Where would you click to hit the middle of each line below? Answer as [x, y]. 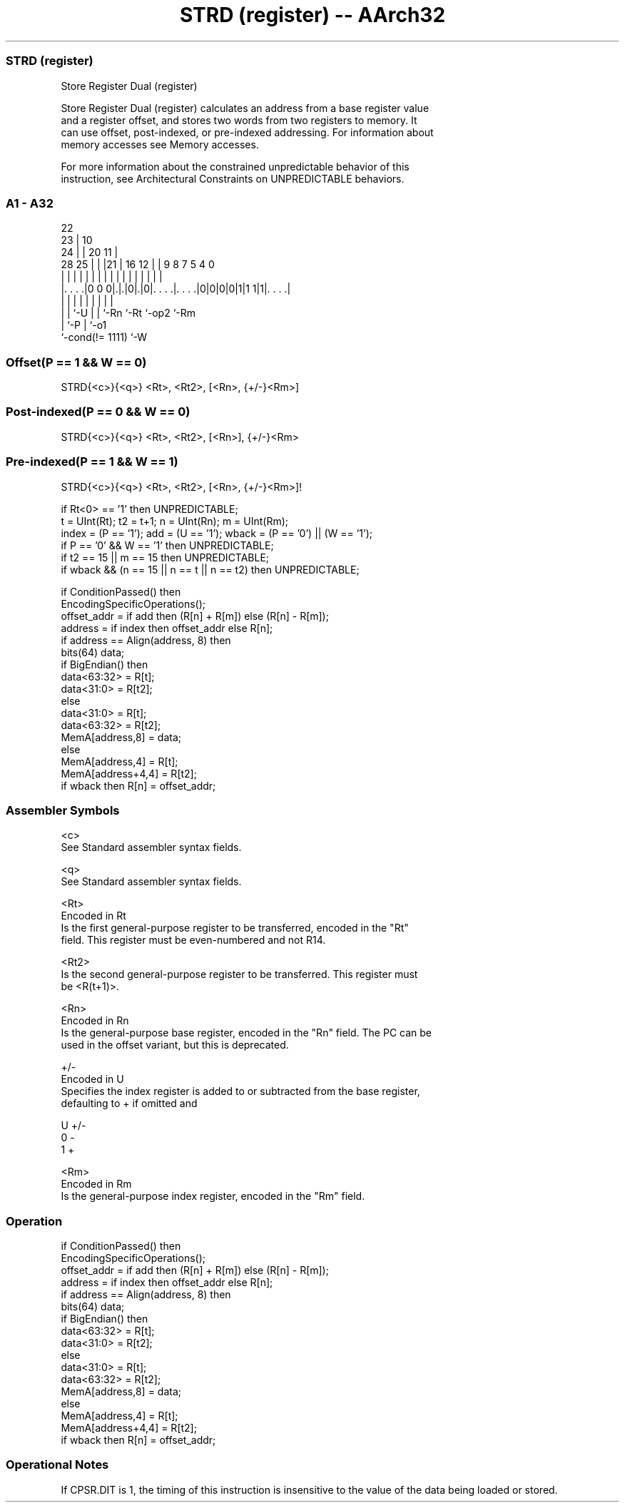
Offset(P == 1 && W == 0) [76, 362]
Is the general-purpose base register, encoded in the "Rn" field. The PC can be [246, 1033]
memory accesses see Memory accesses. [160, 144]
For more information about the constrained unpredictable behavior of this [235, 166]
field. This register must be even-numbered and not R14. [193, 940]
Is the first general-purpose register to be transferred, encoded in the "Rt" [235, 928]
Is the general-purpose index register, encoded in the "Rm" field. [213, 1196]
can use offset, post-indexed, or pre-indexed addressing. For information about [247, 132]
